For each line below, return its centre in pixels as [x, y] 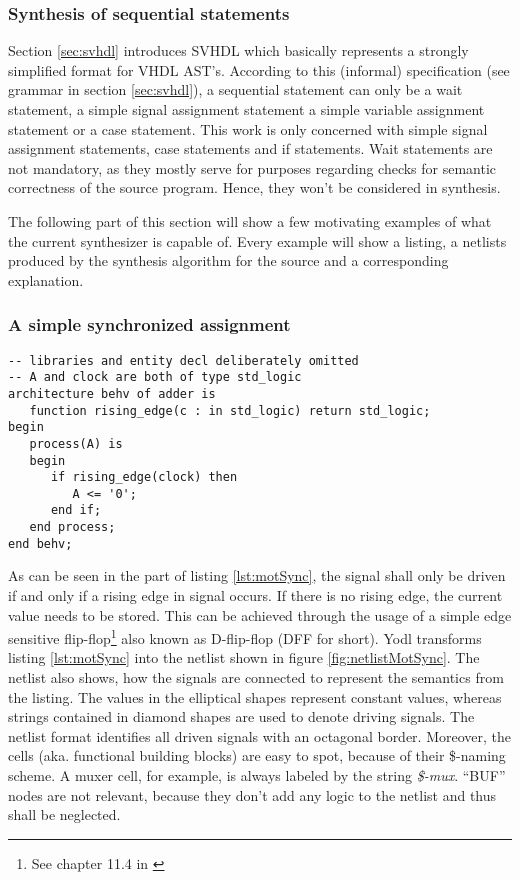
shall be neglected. [64, 814]
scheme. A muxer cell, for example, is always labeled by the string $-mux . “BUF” [257, 775]
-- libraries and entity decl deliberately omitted [183, 360]
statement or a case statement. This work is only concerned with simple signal [248, 128]
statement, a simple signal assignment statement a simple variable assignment [246, 109]
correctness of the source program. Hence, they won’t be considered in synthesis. [254, 187]
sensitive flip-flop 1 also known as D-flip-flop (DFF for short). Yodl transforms [245, 636]
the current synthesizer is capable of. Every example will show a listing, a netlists [257, 240]
